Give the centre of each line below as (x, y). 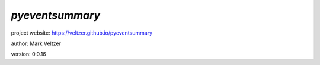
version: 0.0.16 (29, 54)
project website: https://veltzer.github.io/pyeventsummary (82, 33)
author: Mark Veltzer (36, 43)
